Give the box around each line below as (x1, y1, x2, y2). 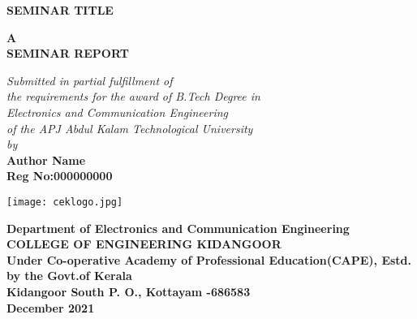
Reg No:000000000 (6, 167, 113, 184)
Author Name (6, 151, 86, 168)
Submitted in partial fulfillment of (6, 71, 173, 88)
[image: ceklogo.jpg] (6, 196, 123, 208)
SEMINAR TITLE (6, 2, 114, 18)
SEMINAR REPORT (6, 45, 129, 62)
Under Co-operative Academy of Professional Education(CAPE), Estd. (6, 251, 412, 268)
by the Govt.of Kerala (6, 267, 132, 284)
